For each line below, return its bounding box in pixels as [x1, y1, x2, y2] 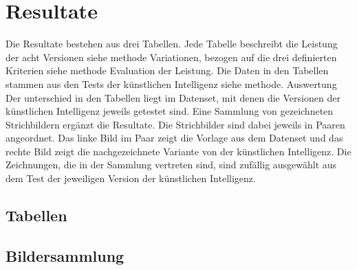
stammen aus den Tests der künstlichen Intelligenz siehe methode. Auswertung [6, 76, 337, 91]
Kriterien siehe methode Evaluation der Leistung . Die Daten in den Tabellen [6, 63, 329, 78]
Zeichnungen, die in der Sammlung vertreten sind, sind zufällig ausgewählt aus [6, 157, 337, 172]
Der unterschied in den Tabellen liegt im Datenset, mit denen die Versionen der [6, 90, 340, 104]
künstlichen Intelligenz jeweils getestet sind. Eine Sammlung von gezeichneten [6, 104, 334, 118]
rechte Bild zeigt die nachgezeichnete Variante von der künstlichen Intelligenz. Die [6, 144, 351, 158]
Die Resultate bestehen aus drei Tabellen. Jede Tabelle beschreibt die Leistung [6, 36, 338, 51]
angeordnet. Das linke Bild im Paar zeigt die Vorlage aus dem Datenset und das [6, 131, 343, 145]
